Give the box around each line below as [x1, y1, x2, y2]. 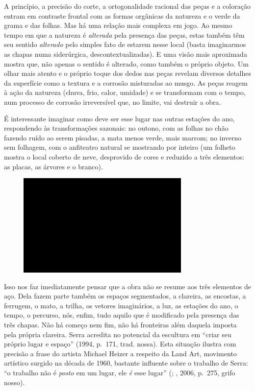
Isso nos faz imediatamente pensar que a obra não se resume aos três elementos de [4, 281, 251, 291]
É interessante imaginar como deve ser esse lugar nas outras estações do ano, [4, 113, 235, 123]
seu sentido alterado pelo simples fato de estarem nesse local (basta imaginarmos [4, 39, 246, 49]
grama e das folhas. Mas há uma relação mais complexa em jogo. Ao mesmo [4, 20, 232, 30]
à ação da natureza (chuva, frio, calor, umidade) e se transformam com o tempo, [4, 87, 246, 97]
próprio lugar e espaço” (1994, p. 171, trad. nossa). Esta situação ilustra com [4, 339, 236, 349]
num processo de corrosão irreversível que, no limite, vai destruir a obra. [4, 96, 221, 107]
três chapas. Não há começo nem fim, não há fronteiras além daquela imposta [4, 320, 237, 330]
